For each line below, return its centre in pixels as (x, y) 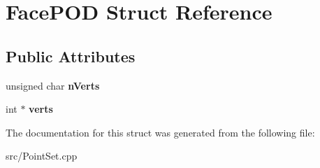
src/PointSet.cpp (42, 156)
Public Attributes (71, 56)
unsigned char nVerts (53, 85)
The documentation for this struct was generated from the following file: (160, 132)
